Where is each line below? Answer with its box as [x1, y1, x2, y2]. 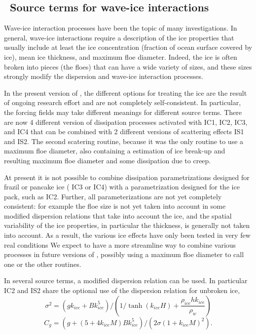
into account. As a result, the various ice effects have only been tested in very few [4, 230, 251, 240]
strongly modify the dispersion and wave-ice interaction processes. [4, 71, 203, 81]
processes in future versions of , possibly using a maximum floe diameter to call [4, 249, 244, 260]
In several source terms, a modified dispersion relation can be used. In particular [4, 275, 248, 286]
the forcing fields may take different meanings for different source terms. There [4, 107, 242, 117]
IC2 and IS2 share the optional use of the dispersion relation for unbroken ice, [4, 285, 240, 296]
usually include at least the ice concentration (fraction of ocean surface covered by [4, 42, 253, 52]
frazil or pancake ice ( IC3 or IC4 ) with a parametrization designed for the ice [4, 182, 240, 192]
